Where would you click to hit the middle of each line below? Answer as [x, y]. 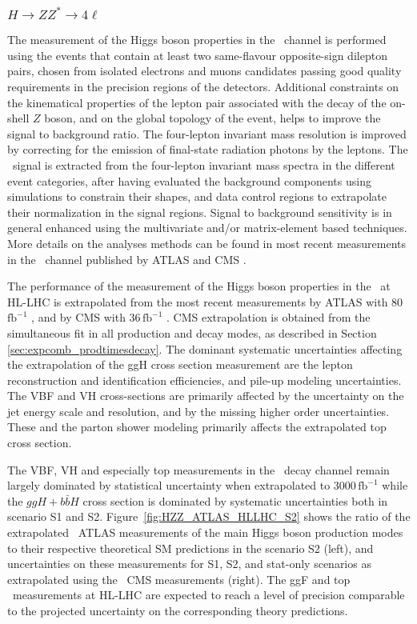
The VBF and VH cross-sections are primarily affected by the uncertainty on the [206, 396]
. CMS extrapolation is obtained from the [269, 317]
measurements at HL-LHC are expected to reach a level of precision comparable [208, 595]
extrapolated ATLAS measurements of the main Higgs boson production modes [205, 532]
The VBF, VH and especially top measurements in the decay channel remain [198, 469]
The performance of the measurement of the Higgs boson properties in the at [199, 286]
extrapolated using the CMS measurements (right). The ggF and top [179, 579]
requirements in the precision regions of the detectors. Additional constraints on [203, 86]
